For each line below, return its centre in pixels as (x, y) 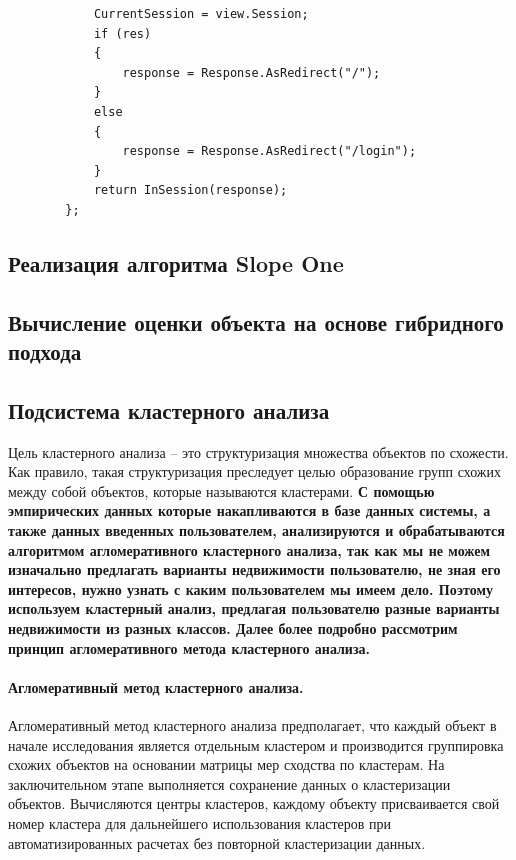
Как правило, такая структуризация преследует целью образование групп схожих (254, 471)
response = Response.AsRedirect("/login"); (269, 151)
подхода (45, 351)
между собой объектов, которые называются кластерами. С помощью (221, 490)
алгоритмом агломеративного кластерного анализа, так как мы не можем (249, 549)
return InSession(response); (190, 190)
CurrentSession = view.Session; (201, 14)
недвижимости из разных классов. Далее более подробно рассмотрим (233, 628)
